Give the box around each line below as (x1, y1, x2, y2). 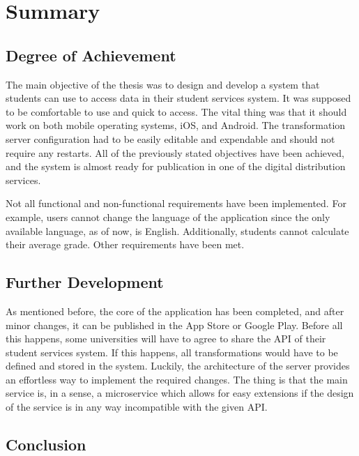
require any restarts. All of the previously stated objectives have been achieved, (6, 145, 344, 160)
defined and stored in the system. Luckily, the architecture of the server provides (6, 358, 350, 373)
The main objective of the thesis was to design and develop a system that (6, 77, 320, 91)
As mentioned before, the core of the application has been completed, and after (6, 303, 344, 318)
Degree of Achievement (6, 44, 176, 66)
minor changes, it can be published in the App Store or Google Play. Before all (6, 317, 343, 332)
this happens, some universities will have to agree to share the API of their (6, 331, 326, 346)
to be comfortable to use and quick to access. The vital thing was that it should (6, 104, 347, 119)
